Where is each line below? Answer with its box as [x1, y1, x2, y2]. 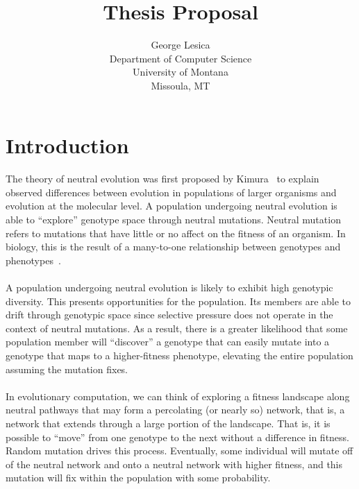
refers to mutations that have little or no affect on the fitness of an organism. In [6, 225, 346, 240]
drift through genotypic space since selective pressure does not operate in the [6, 307, 333, 322]
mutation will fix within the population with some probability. [6, 470, 271, 485]
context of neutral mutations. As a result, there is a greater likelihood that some [6, 320, 348, 335]
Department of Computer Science [109, 51, 252, 65]
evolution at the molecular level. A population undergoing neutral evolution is [6, 198, 337, 213]
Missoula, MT [151, 78, 210, 92]
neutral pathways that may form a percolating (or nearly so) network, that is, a [6, 402, 345, 417]
